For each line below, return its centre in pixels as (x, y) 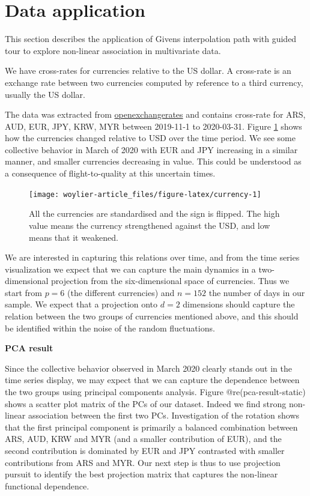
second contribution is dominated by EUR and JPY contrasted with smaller (145, 450)
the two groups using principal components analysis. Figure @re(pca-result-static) (155, 392)
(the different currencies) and (121, 292)
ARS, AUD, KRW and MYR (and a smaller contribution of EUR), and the (143, 439)
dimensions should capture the (239, 304)
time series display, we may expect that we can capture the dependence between (152, 380)
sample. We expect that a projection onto (81, 304)
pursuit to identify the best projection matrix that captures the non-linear (141, 474)
